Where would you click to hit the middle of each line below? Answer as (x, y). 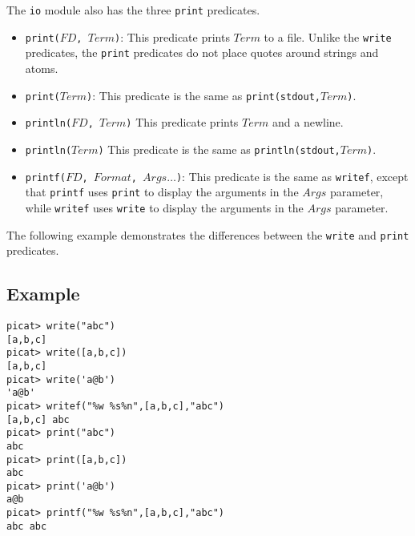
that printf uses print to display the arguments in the (162, 192)
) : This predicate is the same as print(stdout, (203, 95)
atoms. (42, 68)
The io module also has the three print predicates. (133, 10)
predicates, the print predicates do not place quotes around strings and (202, 52)
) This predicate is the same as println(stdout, (219, 149)
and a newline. (308, 122)
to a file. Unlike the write (328, 36)
